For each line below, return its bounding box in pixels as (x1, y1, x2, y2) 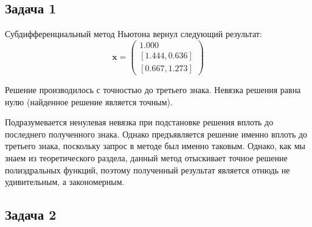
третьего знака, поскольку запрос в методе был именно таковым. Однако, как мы (5, 139, 305, 152)
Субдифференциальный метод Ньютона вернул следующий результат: (5, 27, 262, 40)
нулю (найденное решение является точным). (5, 95, 173, 108)
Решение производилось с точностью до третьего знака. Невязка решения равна (5, 83, 301, 96)
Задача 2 (5, 205, 57, 224)
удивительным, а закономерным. (5, 175, 125, 188)
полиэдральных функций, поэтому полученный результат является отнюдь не (5, 163, 290, 176)
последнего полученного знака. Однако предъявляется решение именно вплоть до (5, 127, 308, 140)
